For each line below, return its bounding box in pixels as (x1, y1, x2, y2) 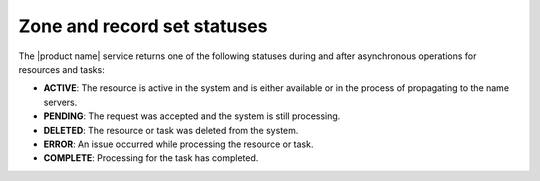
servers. (43, 96, 78, 108)
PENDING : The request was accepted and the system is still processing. (43, 110, 341, 122)
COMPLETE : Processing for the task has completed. (43, 152, 259, 164)
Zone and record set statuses (18, 15, 268, 37)
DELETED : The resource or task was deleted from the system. (43, 124, 299, 136)
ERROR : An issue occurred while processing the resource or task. (43, 138, 314, 150)
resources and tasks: (18, 63, 105, 75)
